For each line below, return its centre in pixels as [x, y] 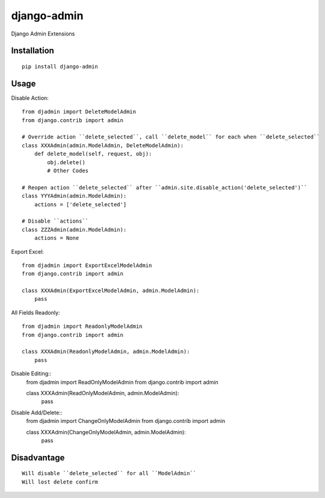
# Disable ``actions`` [55, 221]
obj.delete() [66, 162]
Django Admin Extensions [43, 34]
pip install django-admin [60, 66]
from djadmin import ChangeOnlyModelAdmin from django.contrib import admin [126, 421]
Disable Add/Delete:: [37, 413]
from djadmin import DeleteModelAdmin [79, 112]
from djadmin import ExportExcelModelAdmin [87, 265]
